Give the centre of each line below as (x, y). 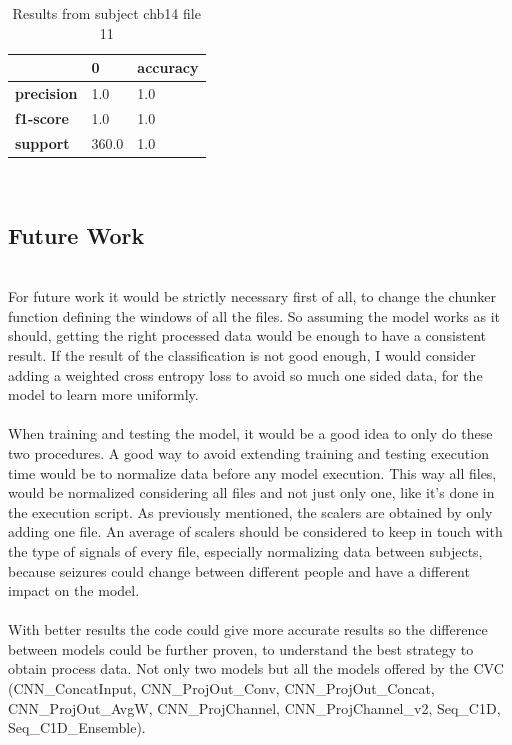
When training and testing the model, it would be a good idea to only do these (250, 433)
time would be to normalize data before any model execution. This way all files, (252, 472)
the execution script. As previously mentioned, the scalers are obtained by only (250, 511)
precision (46, 93)
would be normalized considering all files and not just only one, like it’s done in (251, 492)
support (42, 142)
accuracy (168, 67)
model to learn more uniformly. (103, 394)
